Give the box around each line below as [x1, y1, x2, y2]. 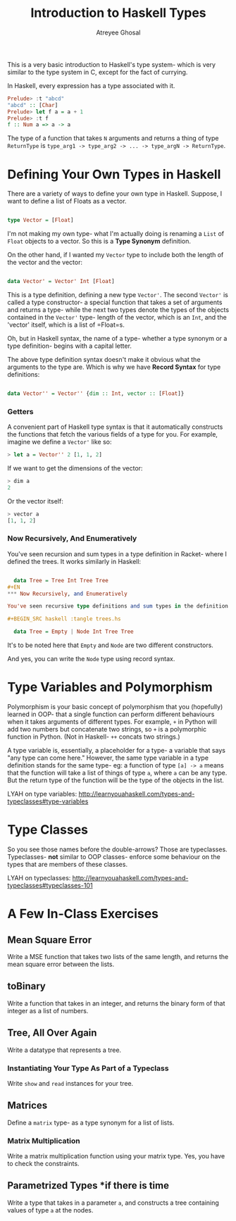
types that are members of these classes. [7, 860, 128, 868]
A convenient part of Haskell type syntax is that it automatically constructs [7, 422, 223, 431]
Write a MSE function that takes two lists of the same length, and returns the [7, 952, 229, 960]
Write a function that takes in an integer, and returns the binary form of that [7, 998, 225, 1008]
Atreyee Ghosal [96, 28, 141, 37]
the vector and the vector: [7, 258, 83, 267]
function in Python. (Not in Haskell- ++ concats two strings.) [7, 732, 181, 741]
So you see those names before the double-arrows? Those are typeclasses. [7, 845, 228, 853]
